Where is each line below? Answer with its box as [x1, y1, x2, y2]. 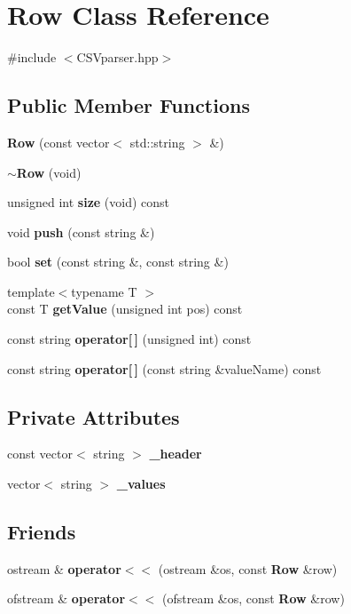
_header [149, 444, 202, 463]
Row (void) [16, 163, 82, 181]
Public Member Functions [7, 92, 250, 119]
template [7, 282, 55, 300]
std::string [129, 132, 185, 151]
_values [116, 474, 166, 493]
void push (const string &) [7, 222, 155, 241]
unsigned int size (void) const [7, 193, 170, 211]
